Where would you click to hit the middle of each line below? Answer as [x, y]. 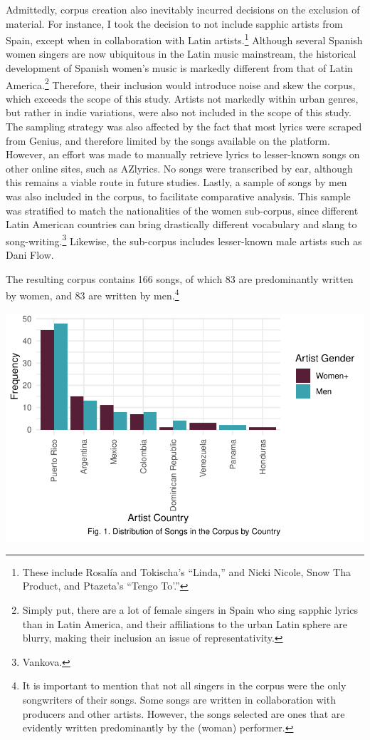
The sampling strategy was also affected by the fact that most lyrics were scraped [184, 127]
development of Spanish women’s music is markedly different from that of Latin [179, 68]
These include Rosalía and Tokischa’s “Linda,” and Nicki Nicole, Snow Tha [186, 571]
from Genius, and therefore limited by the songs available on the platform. [168, 140]
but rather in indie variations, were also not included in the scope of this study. [179, 112]
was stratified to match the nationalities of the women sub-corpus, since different [182, 210]
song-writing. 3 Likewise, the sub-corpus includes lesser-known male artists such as [184, 240]
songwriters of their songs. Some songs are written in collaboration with [179, 699]
